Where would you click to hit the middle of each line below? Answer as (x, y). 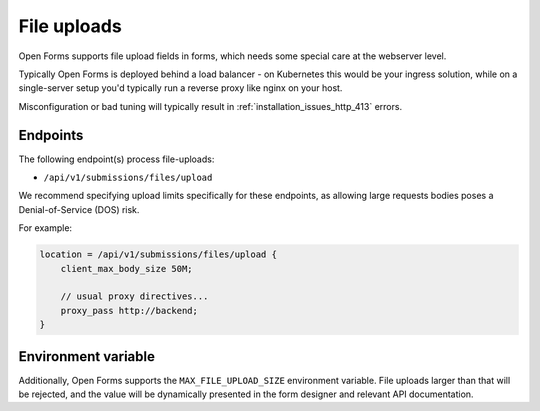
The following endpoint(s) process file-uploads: (116, 159)
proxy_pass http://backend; (129, 310)
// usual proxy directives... (134, 296)
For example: (45, 228)
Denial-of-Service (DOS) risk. (79, 209)
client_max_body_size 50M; (127, 268)
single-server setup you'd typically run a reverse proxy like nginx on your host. (180, 88)
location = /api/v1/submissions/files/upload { (158, 254)
